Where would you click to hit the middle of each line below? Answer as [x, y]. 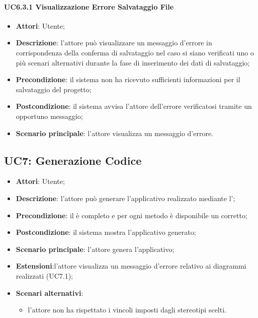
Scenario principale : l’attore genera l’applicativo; [95, 249]
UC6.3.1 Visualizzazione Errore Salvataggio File [89, 6]
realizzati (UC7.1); [45, 275]
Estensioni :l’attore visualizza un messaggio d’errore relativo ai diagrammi [131, 266]
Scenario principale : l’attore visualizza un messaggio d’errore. [115, 133]
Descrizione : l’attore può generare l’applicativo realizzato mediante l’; [125, 198]
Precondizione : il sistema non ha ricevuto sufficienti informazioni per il [128, 79]
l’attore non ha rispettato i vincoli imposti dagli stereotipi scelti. [127, 310]
